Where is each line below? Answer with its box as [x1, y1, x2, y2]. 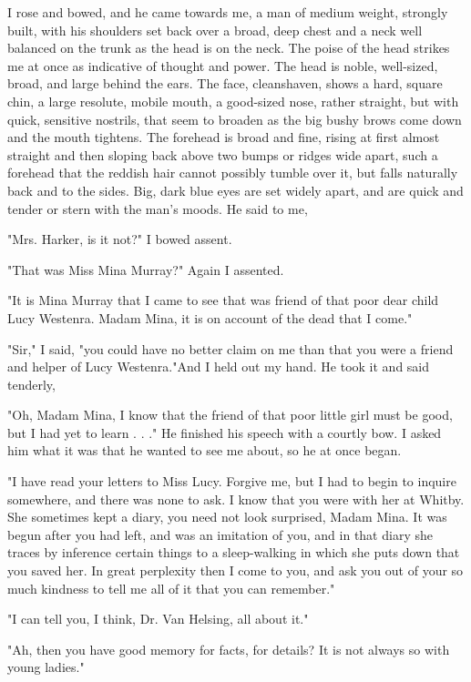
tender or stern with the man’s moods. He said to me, [7, 198, 308, 218]
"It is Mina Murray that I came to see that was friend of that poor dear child [7, 290, 439, 310]
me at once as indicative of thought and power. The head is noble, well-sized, [7, 56, 438, 75]
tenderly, [7, 374, 56, 393]
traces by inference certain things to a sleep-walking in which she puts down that [7, 543, 460, 562]
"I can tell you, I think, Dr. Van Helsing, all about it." [7, 609, 309, 628]
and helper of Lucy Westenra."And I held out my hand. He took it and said [7, 357, 430, 376]
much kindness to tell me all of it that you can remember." [7, 578, 335, 597]
